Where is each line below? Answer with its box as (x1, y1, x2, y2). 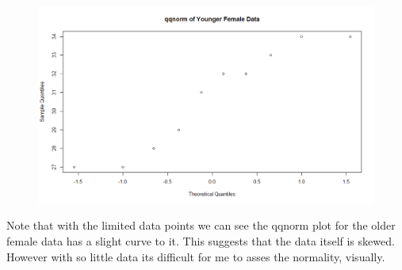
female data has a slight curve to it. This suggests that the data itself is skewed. (6, 233, 395, 249)
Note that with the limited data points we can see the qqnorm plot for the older (6, 217, 396, 234)
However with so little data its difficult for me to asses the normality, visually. (6, 248, 385, 264)
